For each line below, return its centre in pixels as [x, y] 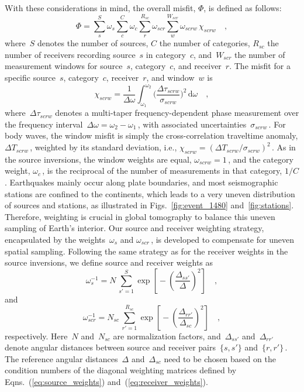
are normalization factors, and [167, 336]
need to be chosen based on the [220, 358]
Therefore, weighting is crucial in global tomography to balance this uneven [140, 216]
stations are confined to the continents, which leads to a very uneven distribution [150, 193]
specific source [30, 77]
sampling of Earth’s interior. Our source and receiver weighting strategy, [134, 228]
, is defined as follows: [243, 8]
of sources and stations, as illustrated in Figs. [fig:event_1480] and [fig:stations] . [149, 205]
